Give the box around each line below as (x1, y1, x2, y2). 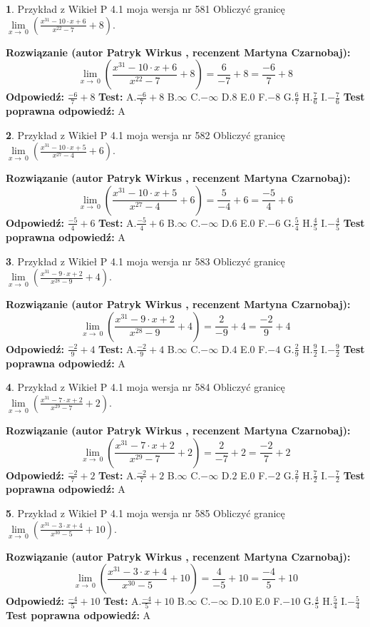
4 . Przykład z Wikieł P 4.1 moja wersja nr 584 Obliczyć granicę (6, 379, 285, 394)
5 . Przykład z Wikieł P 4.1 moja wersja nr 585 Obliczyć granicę (6, 505, 285, 520)
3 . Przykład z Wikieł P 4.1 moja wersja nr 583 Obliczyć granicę (6, 253, 285, 268)
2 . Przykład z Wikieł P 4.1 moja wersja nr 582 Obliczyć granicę (6, 127, 285, 142)
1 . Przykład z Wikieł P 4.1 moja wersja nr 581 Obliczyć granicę (6, 1, 285, 16)
